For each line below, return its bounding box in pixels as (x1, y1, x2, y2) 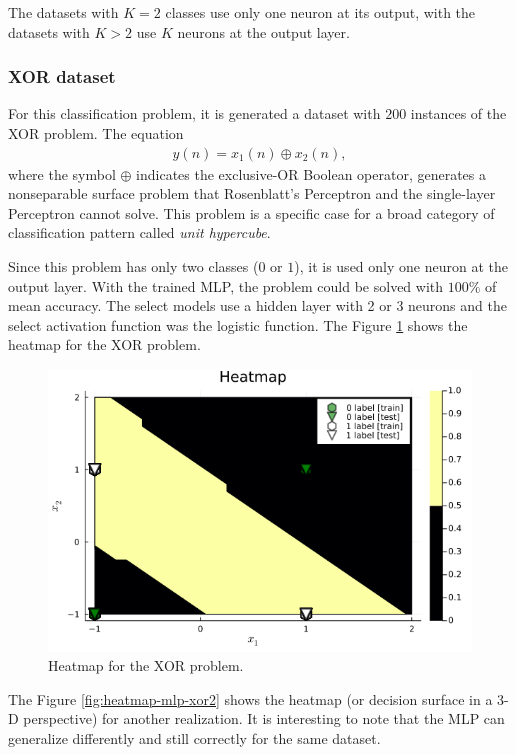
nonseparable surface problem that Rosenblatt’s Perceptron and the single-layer (8, 183, 496, 204)
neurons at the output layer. (177, 21, 350, 42)
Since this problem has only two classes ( (8, 256, 259, 276)
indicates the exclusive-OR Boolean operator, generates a (136, 163, 486, 184)
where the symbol (8, 163, 116, 184)
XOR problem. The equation (8, 123, 184, 143)
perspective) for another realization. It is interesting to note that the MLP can (23, 708, 505, 729)
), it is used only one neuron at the (294, 256, 508, 276)
